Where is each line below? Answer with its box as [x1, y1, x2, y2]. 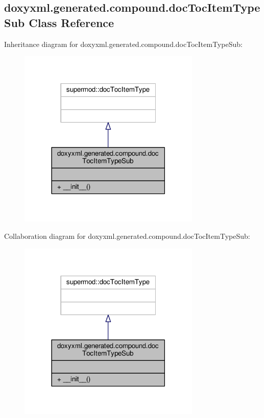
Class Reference [29, 14, 114, 30]
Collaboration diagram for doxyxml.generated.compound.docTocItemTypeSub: [4, 230, 250, 241]
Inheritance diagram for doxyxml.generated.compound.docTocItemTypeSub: [4, 38, 243, 49]
